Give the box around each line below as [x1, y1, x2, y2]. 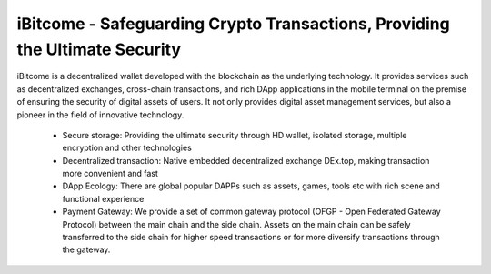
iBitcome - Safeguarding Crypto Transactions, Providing [16, 14, 450, 34]
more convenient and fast [62, 168, 159, 179]
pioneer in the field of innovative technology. [16, 109, 185, 120]
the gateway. [62, 244, 111, 255]
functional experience [62, 193, 145, 204]
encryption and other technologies [62, 142, 193, 154]
